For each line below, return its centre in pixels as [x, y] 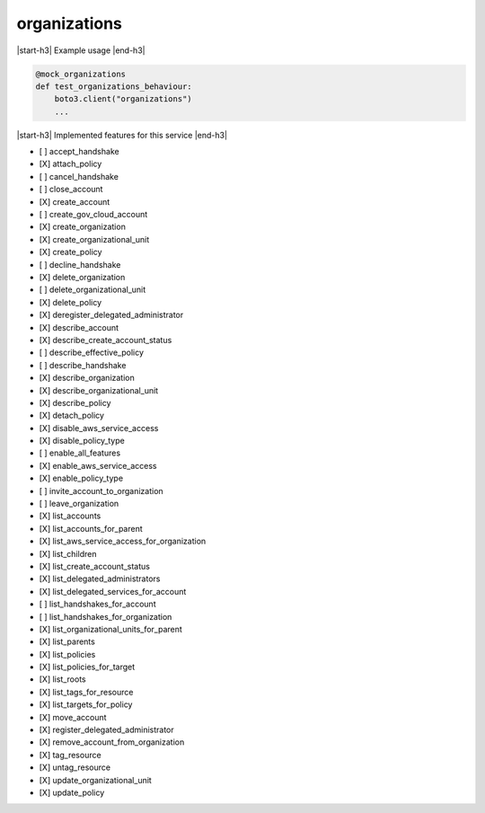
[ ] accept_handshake [79, 152]
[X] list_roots [62, 679]
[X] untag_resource [75, 767]
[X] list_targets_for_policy [86, 704]
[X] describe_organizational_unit [99, 390]
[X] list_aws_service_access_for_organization [123, 541]
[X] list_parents [67, 641]
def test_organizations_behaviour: [114, 86]
